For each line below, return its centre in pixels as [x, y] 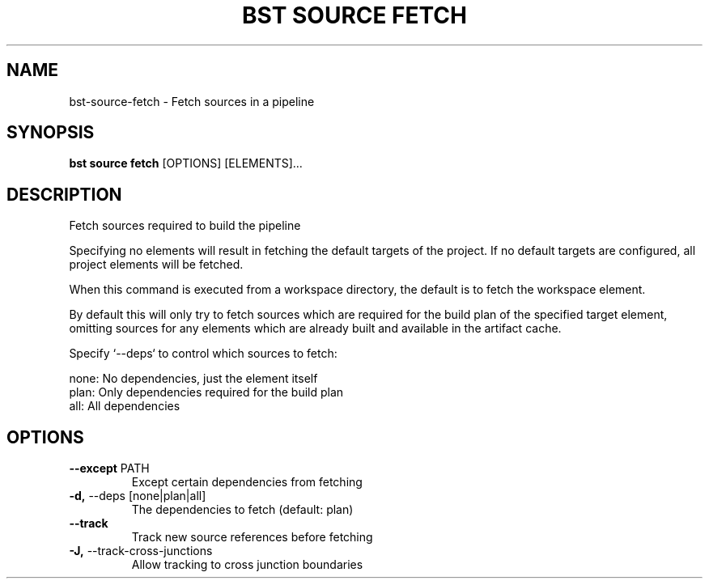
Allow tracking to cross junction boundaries [247, 565]
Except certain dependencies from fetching [247, 482]
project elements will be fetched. [156, 265]
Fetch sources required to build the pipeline [185, 226]
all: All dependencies [125, 406]
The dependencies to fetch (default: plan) [242, 510]
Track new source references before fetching [252, 537]
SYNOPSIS [51, 133]
